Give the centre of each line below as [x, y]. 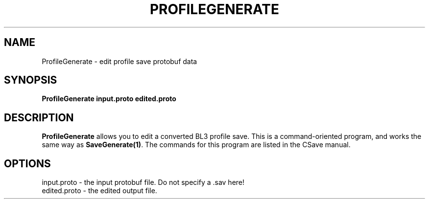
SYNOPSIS [31, 80]
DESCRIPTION [39, 117]
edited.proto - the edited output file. [99, 191]
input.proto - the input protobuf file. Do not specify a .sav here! [143, 182]
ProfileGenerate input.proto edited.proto [109, 99]
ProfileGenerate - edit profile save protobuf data [119, 61]
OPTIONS [27, 163]
